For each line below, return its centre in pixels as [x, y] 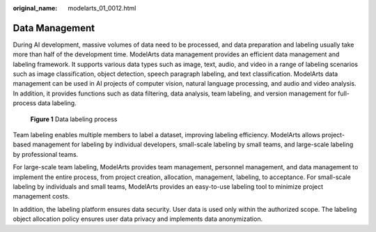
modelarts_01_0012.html [102, 8]
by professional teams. [46, 154]
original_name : [35, 8]
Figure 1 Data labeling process [74, 119]
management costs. [41, 196]
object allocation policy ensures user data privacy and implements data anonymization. [138, 219]
